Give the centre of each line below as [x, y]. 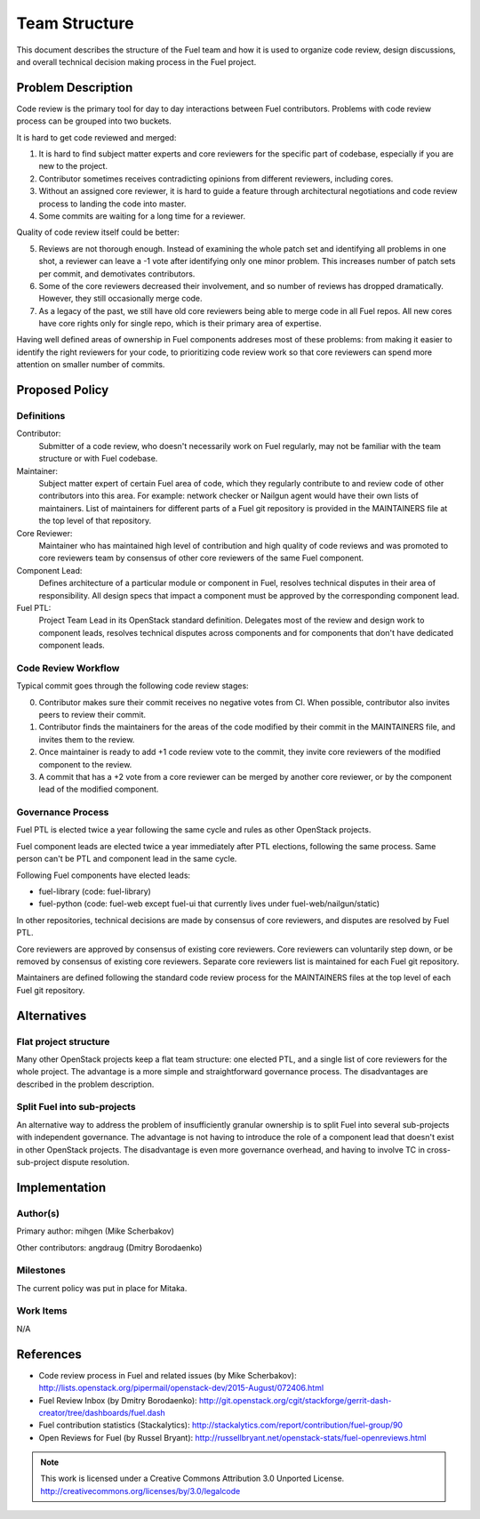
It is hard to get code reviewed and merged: [96, 137]
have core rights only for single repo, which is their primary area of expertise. [180, 324]
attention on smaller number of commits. [91, 365]
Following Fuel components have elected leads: [104, 875]
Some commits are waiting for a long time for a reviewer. [142, 216]
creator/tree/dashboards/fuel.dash [102, 1412]
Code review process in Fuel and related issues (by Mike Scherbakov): [168, 1375]
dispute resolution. [95, 1162]
